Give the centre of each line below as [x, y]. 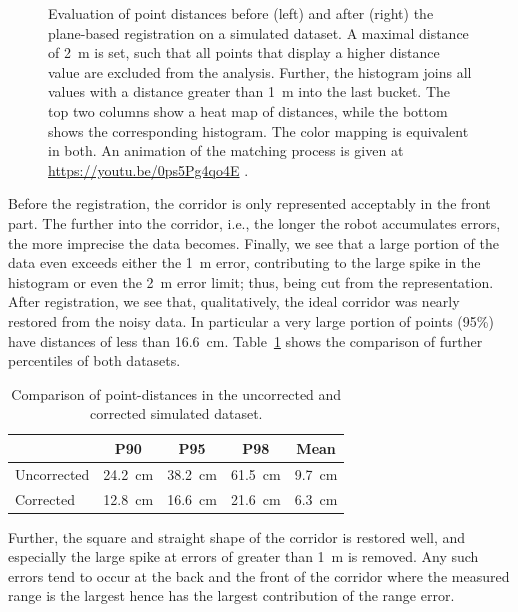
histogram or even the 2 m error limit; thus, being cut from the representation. [251, 281]
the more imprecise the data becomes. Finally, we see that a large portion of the [253, 242]
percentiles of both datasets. [94, 360]
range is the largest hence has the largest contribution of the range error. [231, 595]
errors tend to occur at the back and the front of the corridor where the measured [259, 575]
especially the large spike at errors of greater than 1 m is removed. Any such [243, 556]
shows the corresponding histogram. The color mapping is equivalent [258, 130]
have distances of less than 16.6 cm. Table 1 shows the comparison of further [245, 340]
